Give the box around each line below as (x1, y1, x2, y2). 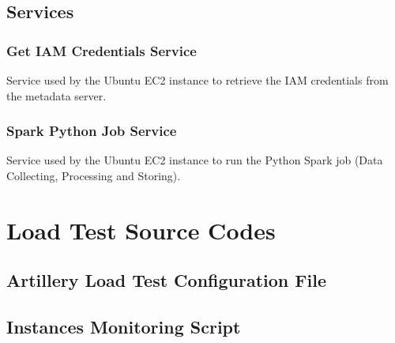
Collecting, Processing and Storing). (6, 168, 181, 183)
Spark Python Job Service (6, 121, 177, 141)
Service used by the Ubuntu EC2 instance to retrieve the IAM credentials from (6, 72, 389, 88)
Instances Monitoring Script (6, 315, 241, 339)
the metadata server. (6, 87, 107, 104)
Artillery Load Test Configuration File (6, 268, 326, 292)
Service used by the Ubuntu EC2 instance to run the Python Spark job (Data (6, 152, 383, 168)
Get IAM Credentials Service (6, 40, 197, 60)
